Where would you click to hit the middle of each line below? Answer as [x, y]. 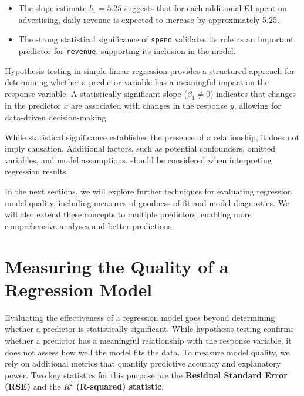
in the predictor [33, 105]
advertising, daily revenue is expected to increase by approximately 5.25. [149, 19]
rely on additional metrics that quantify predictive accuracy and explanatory [143, 363]
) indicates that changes [253, 93]
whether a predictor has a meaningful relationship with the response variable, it [148, 340]
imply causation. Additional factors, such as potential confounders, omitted [140, 148]
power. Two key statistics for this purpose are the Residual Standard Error [146, 375]
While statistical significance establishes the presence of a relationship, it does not [152, 137]
